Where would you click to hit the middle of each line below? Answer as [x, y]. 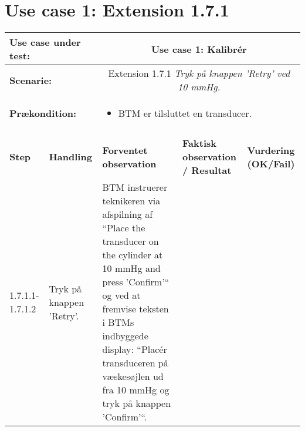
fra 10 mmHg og [136, 390]
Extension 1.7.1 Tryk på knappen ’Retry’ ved [199, 73]
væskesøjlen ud [133, 376]
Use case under [45, 42]
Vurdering [271, 150]
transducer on [131, 241]
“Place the [124, 228]
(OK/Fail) [271, 163]
